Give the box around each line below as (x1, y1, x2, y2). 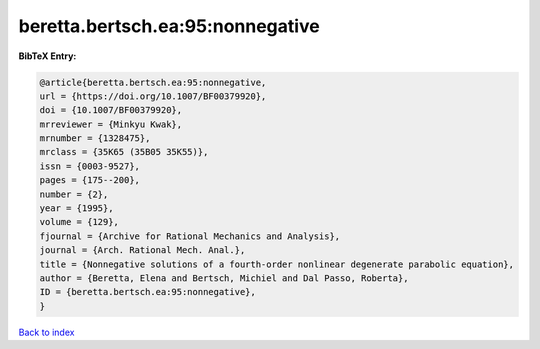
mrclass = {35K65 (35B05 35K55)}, (39, 146, 209, 158)
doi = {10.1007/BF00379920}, (39, 105, 183, 116)
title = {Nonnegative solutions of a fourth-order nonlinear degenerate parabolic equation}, (39, 258, 515, 270)
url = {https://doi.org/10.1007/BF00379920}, (39, 90, 267, 102)
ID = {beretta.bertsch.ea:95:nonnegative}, (39, 286, 257, 298)
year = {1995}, (39, 203, 114, 214)
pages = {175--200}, (39, 175, 140, 186)
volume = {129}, (39, 216, 120, 228)
